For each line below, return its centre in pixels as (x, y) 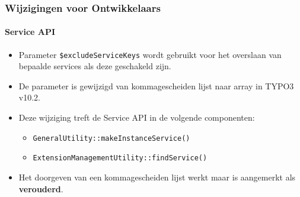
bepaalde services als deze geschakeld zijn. (95, 66)
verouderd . (41, 188)
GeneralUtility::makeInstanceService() (111, 138)
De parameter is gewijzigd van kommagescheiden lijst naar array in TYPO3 (156, 85)
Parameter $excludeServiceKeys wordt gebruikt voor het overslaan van (150, 54)
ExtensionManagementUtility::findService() (120, 158)
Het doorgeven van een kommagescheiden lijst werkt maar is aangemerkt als (157, 177)
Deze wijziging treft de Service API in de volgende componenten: (137, 117)
